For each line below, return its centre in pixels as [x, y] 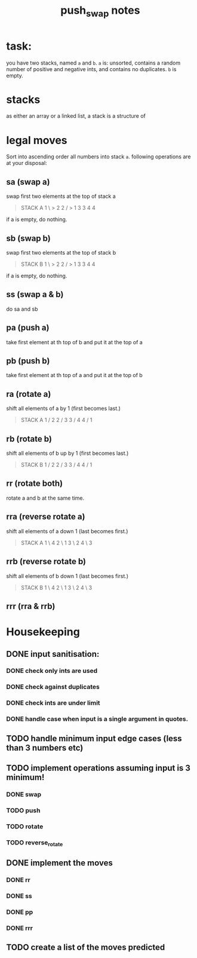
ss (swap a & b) [35, 294]
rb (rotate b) [29, 439]
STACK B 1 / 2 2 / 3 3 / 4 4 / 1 [56, 465]
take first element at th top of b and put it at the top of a [75, 342]
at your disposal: [27, 163]
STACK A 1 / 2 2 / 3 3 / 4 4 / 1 [56, 420]
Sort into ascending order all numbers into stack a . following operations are [98, 157]
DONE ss [19, 896]
